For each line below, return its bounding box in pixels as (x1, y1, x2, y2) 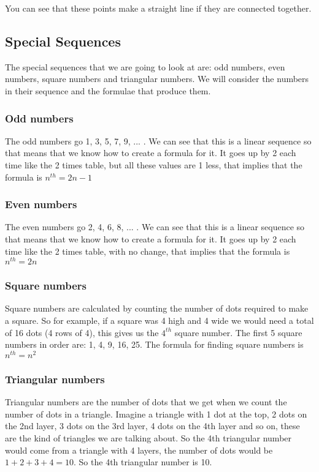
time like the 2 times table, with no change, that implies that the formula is (5, 244, 290, 257)
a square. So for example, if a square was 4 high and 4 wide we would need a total (5, 314, 314, 327)
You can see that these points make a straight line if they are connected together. (5, 2, 312, 14)
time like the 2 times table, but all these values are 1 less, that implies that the (5, 158, 302, 171)
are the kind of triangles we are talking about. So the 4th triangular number (5, 431, 292, 444)
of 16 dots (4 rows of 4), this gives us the (5, 326, 159, 339)
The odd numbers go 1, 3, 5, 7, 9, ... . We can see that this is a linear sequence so (5, 134, 312, 147)
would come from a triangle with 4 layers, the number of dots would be (5, 443, 273, 456)
